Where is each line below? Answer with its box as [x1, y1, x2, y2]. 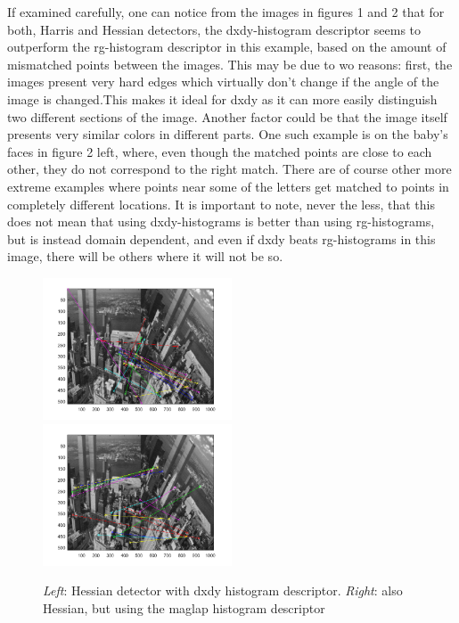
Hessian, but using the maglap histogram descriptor [43, 598, 325, 617]
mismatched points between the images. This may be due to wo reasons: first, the [7, 54, 453, 73]
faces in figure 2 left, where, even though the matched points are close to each [7, 142, 432, 160]
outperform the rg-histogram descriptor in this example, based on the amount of [7, 37, 447, 56]
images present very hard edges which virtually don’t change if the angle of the [7, 72, 439, 91]
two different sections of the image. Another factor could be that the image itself [7, 107, 447, 126]
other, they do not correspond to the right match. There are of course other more [7, 160, 452, 178]
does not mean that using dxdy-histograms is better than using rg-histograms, [7, 212, 435, 231]
